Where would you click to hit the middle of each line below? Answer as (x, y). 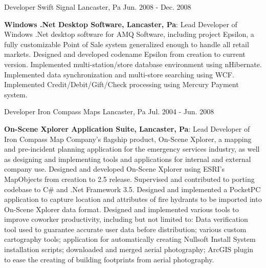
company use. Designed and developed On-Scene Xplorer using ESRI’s (115, 169)
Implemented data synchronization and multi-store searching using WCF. (119, 74)
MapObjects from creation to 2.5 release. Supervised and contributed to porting (129, 179)
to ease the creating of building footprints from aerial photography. (109, 259)
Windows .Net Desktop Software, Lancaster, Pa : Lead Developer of (121, 24)
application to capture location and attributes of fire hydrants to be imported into (133, 199)
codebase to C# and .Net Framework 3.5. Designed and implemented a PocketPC (132, 189)
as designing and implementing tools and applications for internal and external (128, 159)
